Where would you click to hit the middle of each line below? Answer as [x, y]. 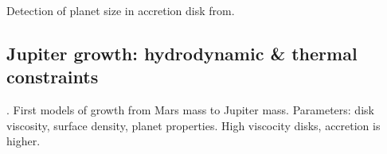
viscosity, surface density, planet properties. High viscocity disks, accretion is [193, 125]
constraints [53, 77]
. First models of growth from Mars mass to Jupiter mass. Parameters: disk [190, 110]
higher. [23, 141]
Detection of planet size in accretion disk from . [121, 10]
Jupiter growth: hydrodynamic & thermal [182, 53]
